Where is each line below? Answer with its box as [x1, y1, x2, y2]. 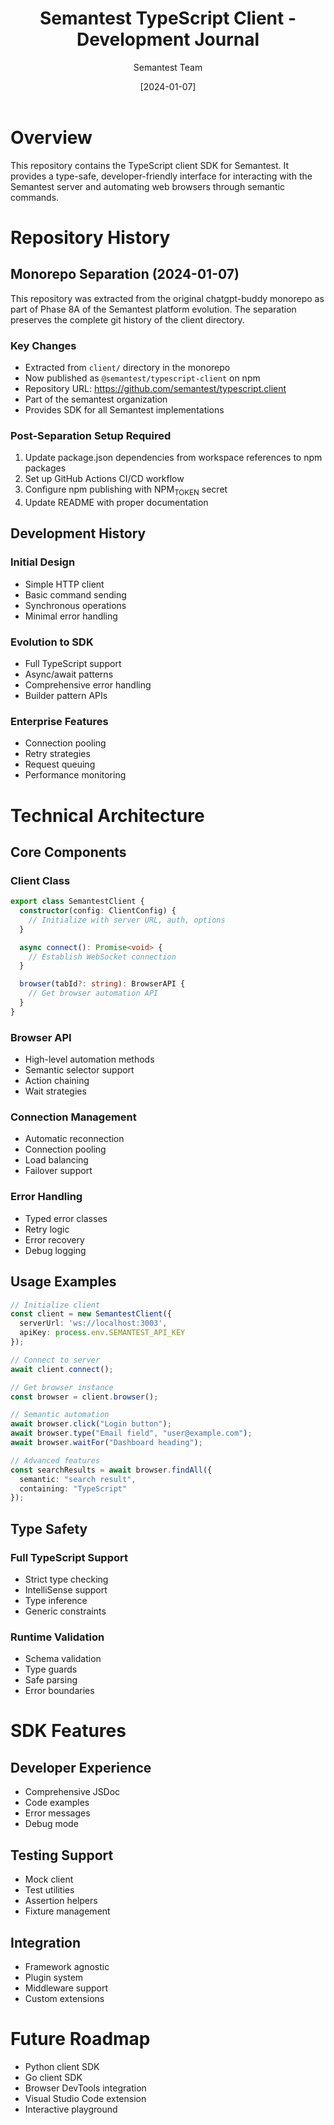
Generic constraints [24, 1605, 107, 1617]
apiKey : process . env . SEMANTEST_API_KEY [19, 1328, 186, 1338]
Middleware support [24, 1982, 109, 1994]
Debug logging [24, 1244, 87, 1256]
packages [24, 462, 67, 474]
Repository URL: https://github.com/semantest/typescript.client [24, 382, 287, 394]
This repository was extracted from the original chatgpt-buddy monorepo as [10, 292, 325, 304]
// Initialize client [10, 1300, 101, 1310]
